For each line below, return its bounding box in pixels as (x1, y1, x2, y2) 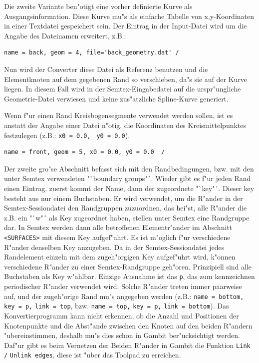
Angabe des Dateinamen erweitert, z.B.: (4, 30, 126, 40)
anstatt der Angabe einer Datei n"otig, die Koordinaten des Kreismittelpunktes (4, 119, 247, 130)
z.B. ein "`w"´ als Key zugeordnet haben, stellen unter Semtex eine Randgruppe (4, 212, 250, 222)
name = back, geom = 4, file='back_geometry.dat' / (4, 49, 179, 56)
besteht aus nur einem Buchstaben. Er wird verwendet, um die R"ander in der (4, 192, 243, 203)
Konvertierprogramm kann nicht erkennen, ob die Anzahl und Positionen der (4, 310, 239, 320)
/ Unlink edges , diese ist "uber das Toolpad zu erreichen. (4, 349, 181, 360)
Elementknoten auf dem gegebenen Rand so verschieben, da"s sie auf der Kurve (4, 73, 248, 84)
